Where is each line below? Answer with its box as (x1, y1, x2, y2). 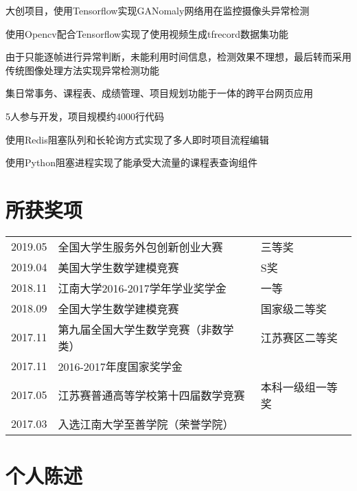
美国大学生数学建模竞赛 (58, 259, 179, 275)
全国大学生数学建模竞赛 (58, 300, 179, 317)
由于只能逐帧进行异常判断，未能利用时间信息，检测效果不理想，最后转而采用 (5, 49, 352, 64)
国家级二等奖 (260, 300, 327, 317)
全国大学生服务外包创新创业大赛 (58, 238, 223, 255)
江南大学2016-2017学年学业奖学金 (58, 279, 227, 296)
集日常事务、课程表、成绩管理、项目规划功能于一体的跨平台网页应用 (5, 86, 313, 100)
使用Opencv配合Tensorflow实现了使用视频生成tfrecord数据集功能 (5, 26, 289, 41)
